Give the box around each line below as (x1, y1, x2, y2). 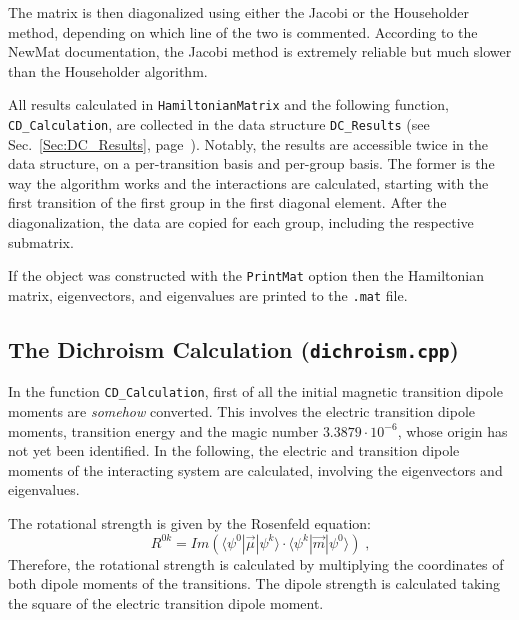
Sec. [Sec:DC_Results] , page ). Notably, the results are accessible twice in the (8, 133, 488, 154)
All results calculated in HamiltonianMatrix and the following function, (8, 94, 449, 115)
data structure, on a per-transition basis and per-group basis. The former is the (8, 153, 495, 174)
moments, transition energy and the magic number (8, 420, 319, 441)
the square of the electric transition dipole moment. (8, 592, 324, 613)
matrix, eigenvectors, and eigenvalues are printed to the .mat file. (8, 284, 408, 305)
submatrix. (8, 231, 74, 252)
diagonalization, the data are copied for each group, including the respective (8, 212, 474, 233)
